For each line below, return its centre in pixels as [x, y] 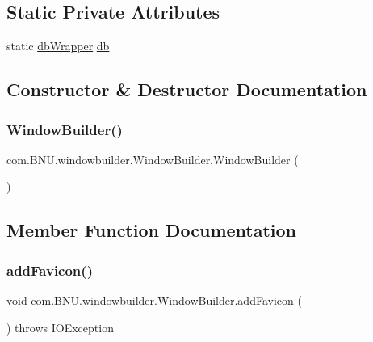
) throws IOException [60, 327]
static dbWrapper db [58, 46]
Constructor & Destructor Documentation [187, 89]
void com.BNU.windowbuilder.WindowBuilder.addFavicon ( [154, 300]
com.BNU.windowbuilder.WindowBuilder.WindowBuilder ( [153, 159]
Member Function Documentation [152, 230]
